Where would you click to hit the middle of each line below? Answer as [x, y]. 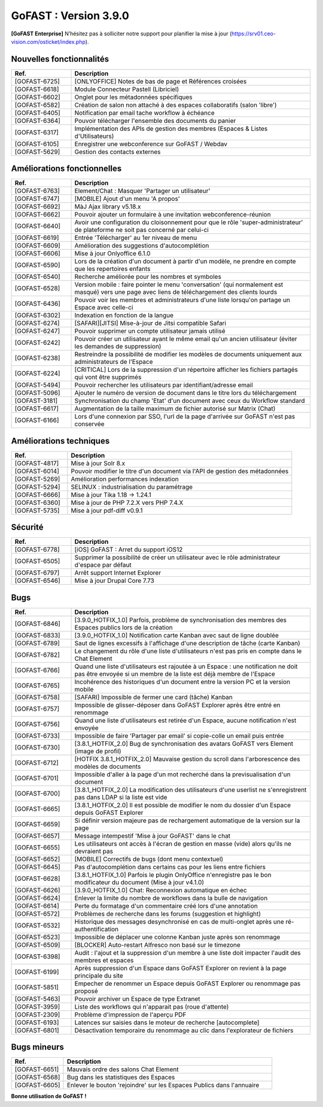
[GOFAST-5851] [37, 987]
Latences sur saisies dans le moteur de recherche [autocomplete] [167, 1022]
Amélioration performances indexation [125, 479]
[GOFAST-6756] [37, 724]
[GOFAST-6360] [38, 503]
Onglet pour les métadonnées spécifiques [133, 97]
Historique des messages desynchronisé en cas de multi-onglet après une [179, 922]
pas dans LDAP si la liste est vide [121, 797]
